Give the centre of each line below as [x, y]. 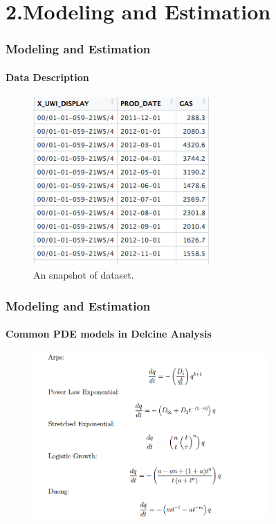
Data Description [47, 77]
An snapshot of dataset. [84, 275]
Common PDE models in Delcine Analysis [109, 334]
